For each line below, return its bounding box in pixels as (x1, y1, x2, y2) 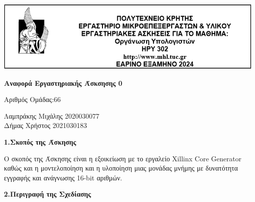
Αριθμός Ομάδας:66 (4, 94, 61, 104)
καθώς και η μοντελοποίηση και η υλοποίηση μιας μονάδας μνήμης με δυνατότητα (4, 163, 238, 173)
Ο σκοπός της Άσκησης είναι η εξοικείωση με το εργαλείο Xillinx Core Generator (4, 153, 242, 163)
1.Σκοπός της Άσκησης (4, 137, 76, 147)
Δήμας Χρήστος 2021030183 (4, 120, 87, 130)
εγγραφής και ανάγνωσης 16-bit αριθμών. (4, 172, 122, 182)
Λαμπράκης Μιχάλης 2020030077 (4, 110, 100, 121)
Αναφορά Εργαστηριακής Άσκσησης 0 (4, 77, 123, 88)
